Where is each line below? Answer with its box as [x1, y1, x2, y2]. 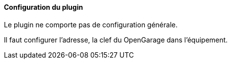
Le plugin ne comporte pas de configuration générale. [4, 20, 178, 29]
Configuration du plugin [4, 3, 83, 11]
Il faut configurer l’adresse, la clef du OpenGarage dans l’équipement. [4, 35, 228, 44]
